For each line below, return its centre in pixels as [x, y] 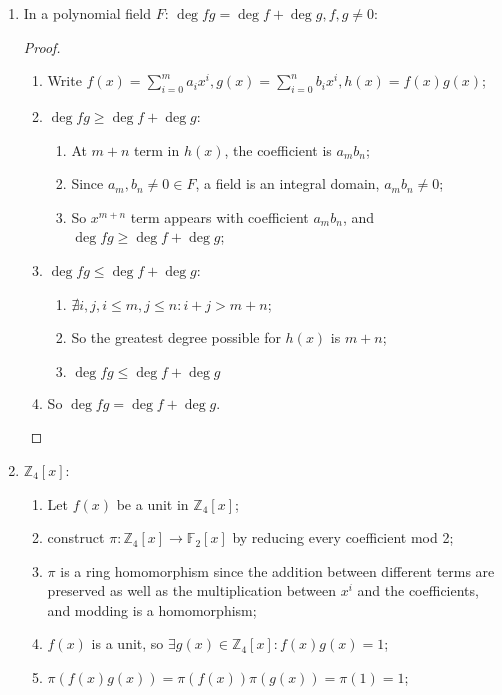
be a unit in [152, 503]
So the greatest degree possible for [176, 337]
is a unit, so [127, 643]
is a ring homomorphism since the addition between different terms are [277, 570]
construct [76, 537]
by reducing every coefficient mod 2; [343, 537]
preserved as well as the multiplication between [192, 590]
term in [157, 149]
